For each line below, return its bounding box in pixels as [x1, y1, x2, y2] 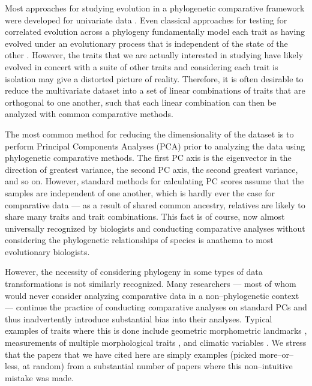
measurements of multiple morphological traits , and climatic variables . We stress [5, 336, 307, 349]
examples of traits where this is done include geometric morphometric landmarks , [5, 324, 307, 337]
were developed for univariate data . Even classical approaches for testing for [5, 13, 287, 26]
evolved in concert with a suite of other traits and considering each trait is [5, 60, 278, 73]
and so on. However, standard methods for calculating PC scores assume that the [5, 175, 304, 187]
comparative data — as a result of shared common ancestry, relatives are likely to [5, 198, 305, 211]
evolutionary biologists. [5, 245, 90, 258]
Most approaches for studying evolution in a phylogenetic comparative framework [5, 2, 305, 14]
